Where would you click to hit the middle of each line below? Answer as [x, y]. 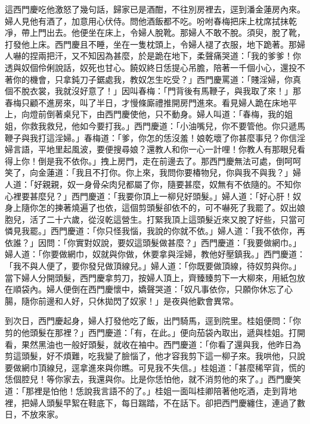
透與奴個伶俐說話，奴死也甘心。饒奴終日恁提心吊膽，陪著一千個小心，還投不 [155, 67]
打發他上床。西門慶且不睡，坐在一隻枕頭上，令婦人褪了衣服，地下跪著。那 [151, 44]
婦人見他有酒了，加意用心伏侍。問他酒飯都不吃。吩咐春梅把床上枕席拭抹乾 [151, 21]
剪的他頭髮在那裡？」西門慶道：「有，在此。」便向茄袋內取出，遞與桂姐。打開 [155, 333]
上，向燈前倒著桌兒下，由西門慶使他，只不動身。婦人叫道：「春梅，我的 [145, 114]
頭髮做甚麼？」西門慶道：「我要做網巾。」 [221, 242]
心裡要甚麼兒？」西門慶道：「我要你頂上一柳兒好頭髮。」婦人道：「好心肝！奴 [153, 196]
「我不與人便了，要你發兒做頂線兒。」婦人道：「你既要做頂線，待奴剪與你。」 [153, 266]
